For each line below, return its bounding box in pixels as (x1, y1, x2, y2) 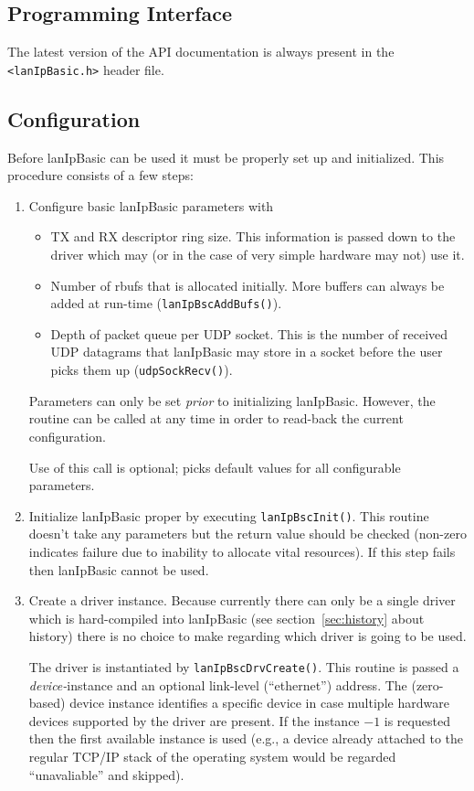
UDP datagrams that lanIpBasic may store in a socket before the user (50, 342, 443, 361)
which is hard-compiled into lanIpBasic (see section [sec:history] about (28, 608, 425, 627)
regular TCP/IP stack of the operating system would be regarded (28, 746, 396, 765)
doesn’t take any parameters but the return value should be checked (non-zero (28, 524, 467, 543)
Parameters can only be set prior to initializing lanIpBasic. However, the (28, 390, 436, 410)
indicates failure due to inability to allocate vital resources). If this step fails (28, 541, 456, 561)
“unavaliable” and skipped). (28, 764, 184, 784)
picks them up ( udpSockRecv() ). (50, 360, 233, 379)
